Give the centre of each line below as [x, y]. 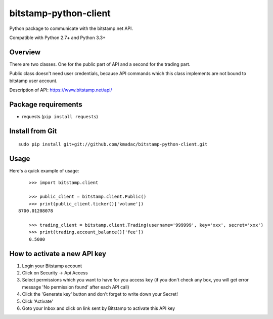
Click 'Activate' [37, 301]
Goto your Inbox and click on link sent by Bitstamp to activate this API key [99, 308]
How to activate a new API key [58, 254]
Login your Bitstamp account [52, 266]
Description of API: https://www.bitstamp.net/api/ [61, 90]
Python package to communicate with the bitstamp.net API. [71, 28]
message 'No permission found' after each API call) [76, 287]
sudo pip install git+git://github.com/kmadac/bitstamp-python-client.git [113, 144]
